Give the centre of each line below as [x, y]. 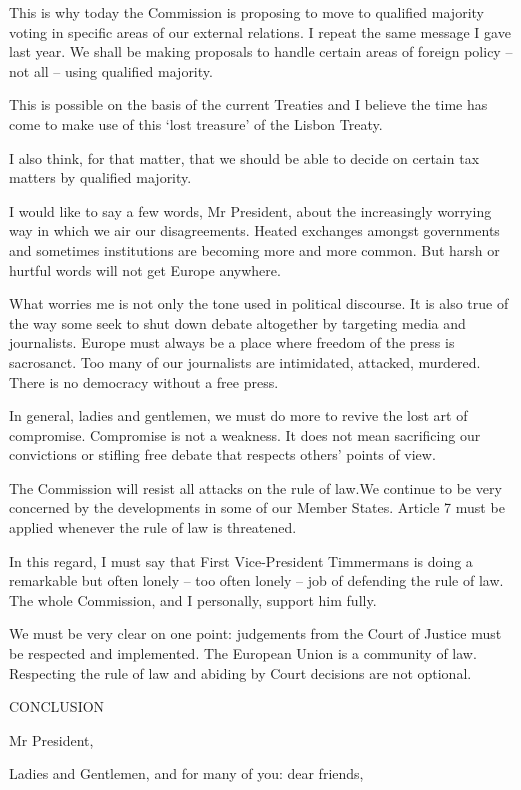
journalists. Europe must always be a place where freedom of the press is [232, 342]
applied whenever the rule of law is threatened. [153, 527]
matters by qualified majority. [100, 177]
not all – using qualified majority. [111, 70]
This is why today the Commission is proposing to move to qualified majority [246, 12]
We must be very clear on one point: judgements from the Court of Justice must [255, 633]
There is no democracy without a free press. [144, 381]
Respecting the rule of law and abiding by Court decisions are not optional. [240, 672]
